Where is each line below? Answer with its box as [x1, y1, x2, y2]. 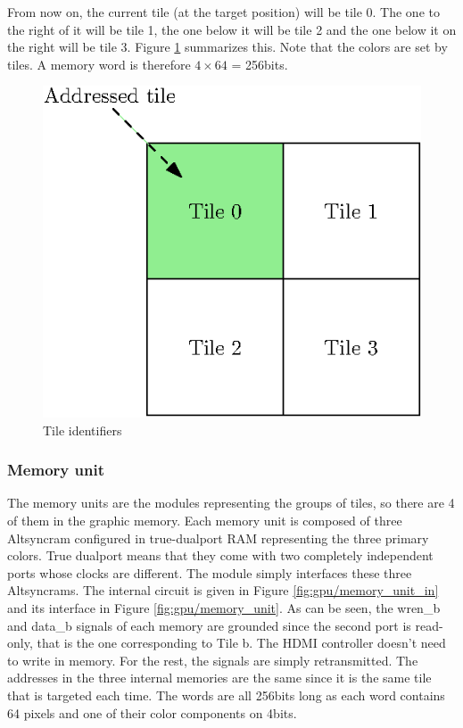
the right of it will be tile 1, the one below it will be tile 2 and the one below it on [7, 20, 457, 38]
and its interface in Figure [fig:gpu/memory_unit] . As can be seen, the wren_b [7, 598, 441, 616]
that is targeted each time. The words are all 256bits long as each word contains [7, 685, 445, 704]
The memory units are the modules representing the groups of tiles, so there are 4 [7, 493, 455, 512]
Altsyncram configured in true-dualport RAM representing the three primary [7, 528, 429, 547]
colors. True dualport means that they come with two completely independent [7, 546, 434, 565]
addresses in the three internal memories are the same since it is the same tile [7, 668, 432, 687]
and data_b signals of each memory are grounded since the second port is [7, 616, 411, 634]
